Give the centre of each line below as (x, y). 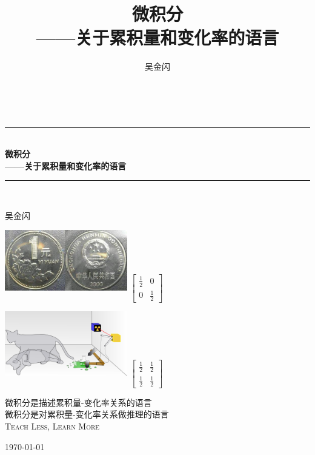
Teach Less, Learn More (52, 426)
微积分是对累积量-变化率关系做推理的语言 (87, 414)
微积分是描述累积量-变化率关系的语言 (78, 402)
